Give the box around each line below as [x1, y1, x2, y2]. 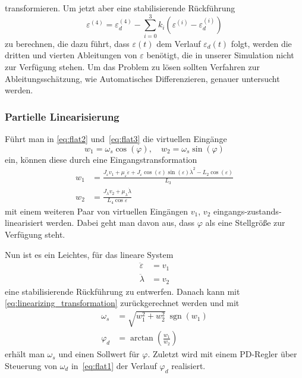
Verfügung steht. [5, 228, 65, 241]
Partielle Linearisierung [5, 109, 119, 124]
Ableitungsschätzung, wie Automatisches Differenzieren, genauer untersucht [5, 72, 280, 84]
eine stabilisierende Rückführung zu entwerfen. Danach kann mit [5, 285, 240, 297]
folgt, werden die [231, 37, 292, 49]
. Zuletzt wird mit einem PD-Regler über [147, 348, 297, 360]
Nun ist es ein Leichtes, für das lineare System [5, 248, 174, 260]
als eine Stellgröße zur [205, 216, 285, 229]
